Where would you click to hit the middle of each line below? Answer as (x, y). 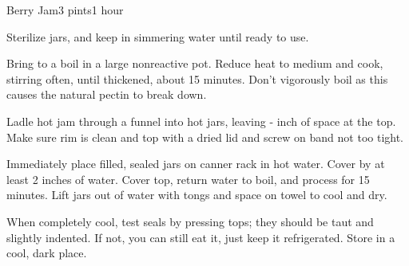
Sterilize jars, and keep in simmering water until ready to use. (158, 36)
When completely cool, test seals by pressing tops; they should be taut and (190, 221)
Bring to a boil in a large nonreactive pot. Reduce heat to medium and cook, (195, 63)
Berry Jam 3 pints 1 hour (65, 10)
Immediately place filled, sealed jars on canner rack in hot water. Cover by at (196, 164)
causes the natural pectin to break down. (107, 94)
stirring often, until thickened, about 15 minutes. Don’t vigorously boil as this (197, 78)
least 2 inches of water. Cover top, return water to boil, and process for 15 (188, 179)
